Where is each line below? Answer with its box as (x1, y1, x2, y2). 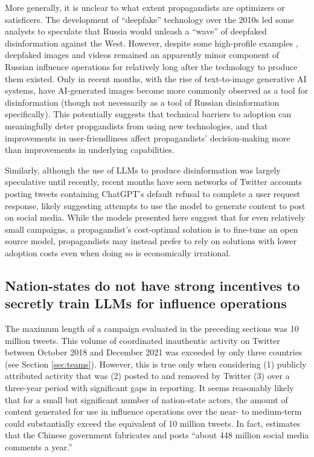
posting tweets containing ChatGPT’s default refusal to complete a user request (5, 187, 300, 199)
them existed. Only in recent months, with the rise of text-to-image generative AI (5, 72, 307, 85)
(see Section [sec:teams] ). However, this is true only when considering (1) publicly (5, 357, 307, 370)
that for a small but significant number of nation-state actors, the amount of (5, 393, 288, 406)
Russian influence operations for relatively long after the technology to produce (5, 60, 298, 73)
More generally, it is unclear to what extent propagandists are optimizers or (5, 1, 285, 13)
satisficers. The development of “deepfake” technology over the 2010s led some (5, 13, 294, 25)
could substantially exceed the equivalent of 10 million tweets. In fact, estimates (5, 416, 301, 429)
